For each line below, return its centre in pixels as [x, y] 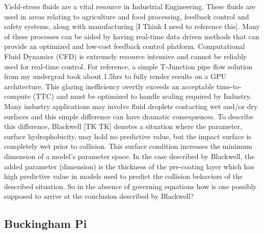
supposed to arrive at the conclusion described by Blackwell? [99, 196]
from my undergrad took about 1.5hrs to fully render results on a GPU [115, 76]
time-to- [229, 86]
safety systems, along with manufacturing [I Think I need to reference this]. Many [132, 26]
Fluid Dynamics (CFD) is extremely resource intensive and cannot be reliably [126, 56]
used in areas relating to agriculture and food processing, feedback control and [127, 16]
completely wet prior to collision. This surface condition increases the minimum [128, 146]
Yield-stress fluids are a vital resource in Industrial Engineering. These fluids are [130, 6]
